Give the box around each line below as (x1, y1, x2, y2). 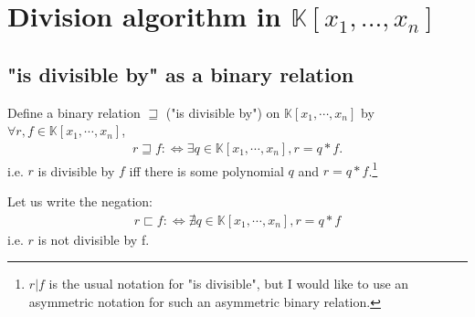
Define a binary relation (7, 102, 141, 122)
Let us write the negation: (7, 192, 153, 211)
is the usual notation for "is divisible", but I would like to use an (48, 274, 409, 293)
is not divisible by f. (37, 229, 150, 248)
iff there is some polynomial (129, 161, 284, 180)
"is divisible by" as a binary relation (7, 59, 354, 88)
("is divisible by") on (165, 102, 280, 122)
